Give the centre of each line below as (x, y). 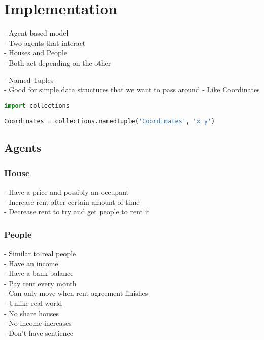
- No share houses (31, 313)
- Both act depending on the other (58, 62)
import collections (37, 105)
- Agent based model (36, 33)
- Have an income (31, 263)
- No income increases (38, 323)
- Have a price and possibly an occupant (67, 192)
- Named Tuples (29, 80)
